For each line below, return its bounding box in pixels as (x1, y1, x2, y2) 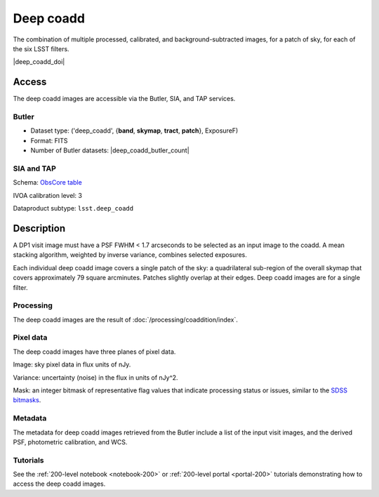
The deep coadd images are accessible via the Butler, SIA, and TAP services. (13, 95, 236, 103)
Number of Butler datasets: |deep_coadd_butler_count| (30, 146, 189, 154)
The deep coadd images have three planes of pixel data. (13, 347, 176, 356)
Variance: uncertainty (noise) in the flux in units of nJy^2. (13, 373, 178, 382)
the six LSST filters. (13, 44, 69, 53)
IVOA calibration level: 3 (13, 191, 82, 199)
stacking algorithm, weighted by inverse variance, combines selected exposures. (13, 251, 247, 259)
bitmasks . (13, 396, 41, 404)
